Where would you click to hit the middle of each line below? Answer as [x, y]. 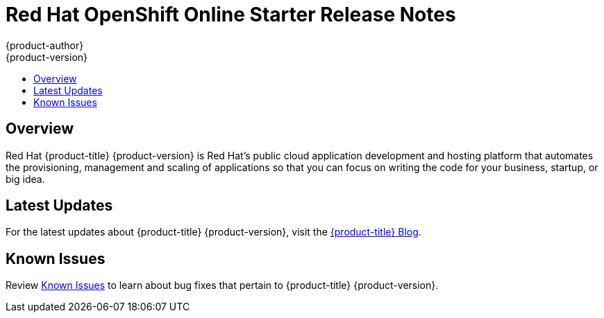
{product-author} [45, 45]
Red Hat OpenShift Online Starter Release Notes [231, 15]
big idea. [25, 179]
